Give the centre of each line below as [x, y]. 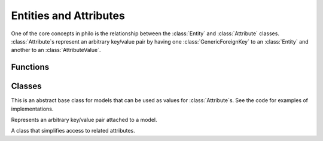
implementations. [32, 109]
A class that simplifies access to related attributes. [73, 131]
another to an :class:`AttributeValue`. [56, 50]
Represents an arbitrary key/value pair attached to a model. [84, 120]
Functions [30, 67]
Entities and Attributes [68, 16]
